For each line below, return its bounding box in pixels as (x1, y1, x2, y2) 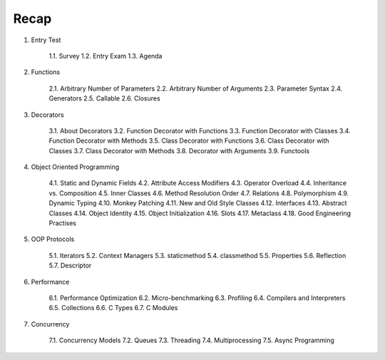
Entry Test (31, 36, 61, 44)
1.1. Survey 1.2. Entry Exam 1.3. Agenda (48, 51, 163, 60)
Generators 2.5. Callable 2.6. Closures (48, 94, 160, 103)
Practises (48, 219, 76, 227)
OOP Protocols (31, 235, 75, 244)
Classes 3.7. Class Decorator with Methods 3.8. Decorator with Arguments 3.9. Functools (48, 146, 310, 155)
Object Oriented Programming (31, 163, 120, 171)
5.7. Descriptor (48, 261, 92, 270)
